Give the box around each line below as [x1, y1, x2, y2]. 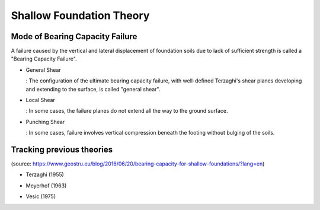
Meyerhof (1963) [25, 182, 67, 189]
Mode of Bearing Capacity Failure [11, 31, 137, 42]
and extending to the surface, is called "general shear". [25, 85, 161, 93]
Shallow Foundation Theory [11, 9, 150, 22]
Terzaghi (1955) [25, 171, 65, 178]
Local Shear [25, 97, 56, 104]
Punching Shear [25, 118, 65, 125]
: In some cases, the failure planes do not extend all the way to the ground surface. [25, 107, 228, 114]
